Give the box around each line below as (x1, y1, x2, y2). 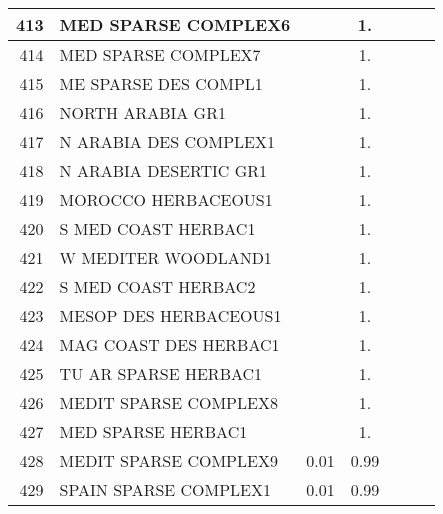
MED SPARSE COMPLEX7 (59, 43, 261, 66)
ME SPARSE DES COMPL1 (59, 72, 263, 95)
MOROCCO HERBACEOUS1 (59, 188, 273, 211)
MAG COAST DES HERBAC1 (59, 333, 280, 356)
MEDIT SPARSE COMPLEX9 (59, 449, 278, 472)
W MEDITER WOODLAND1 (59, 246, 272, 269)
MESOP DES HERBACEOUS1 (59, 304, 282, 327)
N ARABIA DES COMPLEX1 (59, 130, 275, 153)
